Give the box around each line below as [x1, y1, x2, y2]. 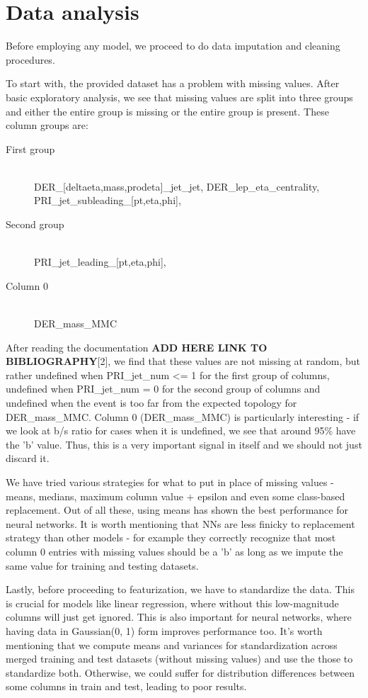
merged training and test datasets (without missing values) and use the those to [6, 651, 353, 666]
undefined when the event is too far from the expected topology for [6, 395, 297, 410]
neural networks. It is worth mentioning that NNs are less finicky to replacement [6, 516, 355, 531]
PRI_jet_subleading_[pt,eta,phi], [34, 193, 181, 208]
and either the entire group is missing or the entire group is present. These [6, 103, 329, 118]
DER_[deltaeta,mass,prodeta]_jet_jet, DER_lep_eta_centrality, [34, 179, 320, 193]
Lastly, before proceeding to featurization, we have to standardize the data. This [6, 582, 355, 597]
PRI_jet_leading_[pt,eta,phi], [34, 254, 166, 269]
